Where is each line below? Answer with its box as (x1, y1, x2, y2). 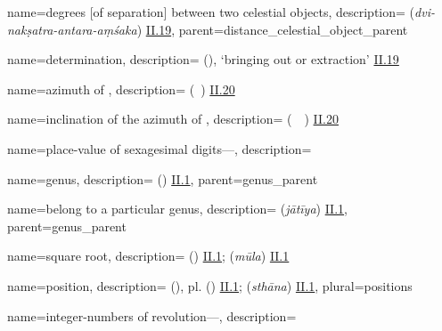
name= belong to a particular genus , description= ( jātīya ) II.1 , (7, 199, 348, 218)
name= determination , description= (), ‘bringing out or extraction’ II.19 (7, 50, 399, 69)
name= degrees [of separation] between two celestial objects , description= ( (7, 3, 415, 20)
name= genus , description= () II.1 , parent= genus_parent (7, 169, 318, 188)
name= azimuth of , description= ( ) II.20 (7, 79, 235, 98)
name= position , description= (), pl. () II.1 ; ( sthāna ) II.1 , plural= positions (7, 276, 413, 295)
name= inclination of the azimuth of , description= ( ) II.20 (7, 109, 339, 128)
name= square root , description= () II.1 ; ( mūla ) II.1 (7, 246, 290, 265)
